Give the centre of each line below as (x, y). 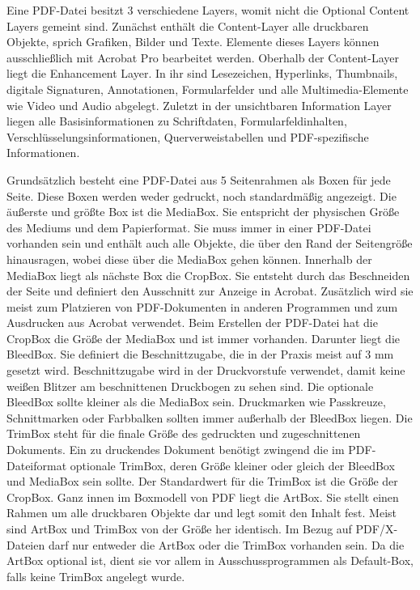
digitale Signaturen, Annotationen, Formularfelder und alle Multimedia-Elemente (208, 89)
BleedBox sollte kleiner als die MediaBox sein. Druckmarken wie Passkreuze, (196, 402)
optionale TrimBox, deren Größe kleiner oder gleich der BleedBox (232, 465)
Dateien (26, 544)
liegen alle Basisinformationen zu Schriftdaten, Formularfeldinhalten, (177, 121)
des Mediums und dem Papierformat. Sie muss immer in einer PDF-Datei (189, 227)
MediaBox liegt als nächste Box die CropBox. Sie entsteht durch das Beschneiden (208, 275)
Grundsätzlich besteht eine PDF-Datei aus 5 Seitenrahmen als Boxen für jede (199, 179)
